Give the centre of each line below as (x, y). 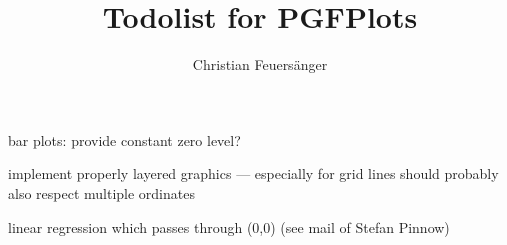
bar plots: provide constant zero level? (124, 139)
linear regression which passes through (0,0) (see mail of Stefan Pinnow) (229, 226)
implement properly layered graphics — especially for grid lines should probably (253, 173)
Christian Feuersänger (260, 64)
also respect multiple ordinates (101, 192)
